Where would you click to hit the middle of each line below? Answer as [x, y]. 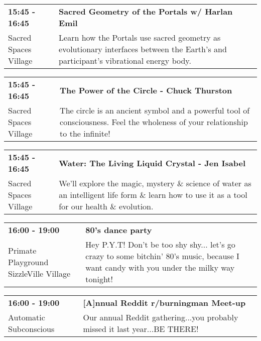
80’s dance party [119, 230]
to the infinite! [85, 133]
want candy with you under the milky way [160, 267]
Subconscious [31, 329]
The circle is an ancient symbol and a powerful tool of [155, 110]
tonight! [99, 279]
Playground [28, 262]
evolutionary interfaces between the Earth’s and [143, 49]
